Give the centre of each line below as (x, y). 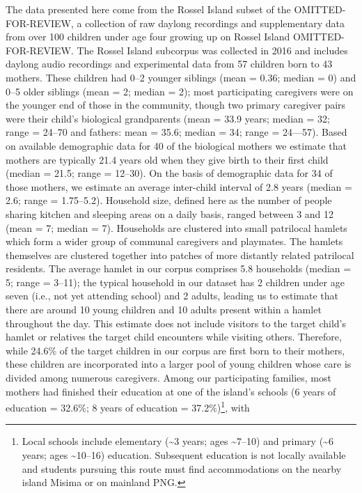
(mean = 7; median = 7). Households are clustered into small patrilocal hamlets (176, 227)
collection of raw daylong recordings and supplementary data (215, 23)
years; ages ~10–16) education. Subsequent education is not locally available (184, 455)
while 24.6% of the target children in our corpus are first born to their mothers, (175, 350)
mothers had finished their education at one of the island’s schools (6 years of (171, 391)
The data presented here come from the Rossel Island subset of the (148, 9)
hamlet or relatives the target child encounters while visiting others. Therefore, (174, 337)
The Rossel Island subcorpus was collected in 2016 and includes (212, 50)
